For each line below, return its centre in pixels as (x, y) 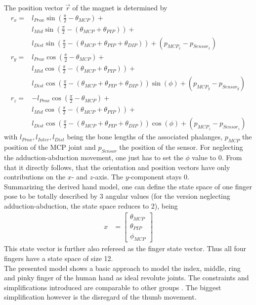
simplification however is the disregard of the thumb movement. (100, 297)
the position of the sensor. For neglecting (181, 147)
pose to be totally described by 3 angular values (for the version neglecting (117, 196)
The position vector (34, 7)
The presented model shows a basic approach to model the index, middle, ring (122, 268)
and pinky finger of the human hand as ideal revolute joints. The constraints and (127, 278)
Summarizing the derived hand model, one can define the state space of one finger (128, 186)
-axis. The (108, 177)
